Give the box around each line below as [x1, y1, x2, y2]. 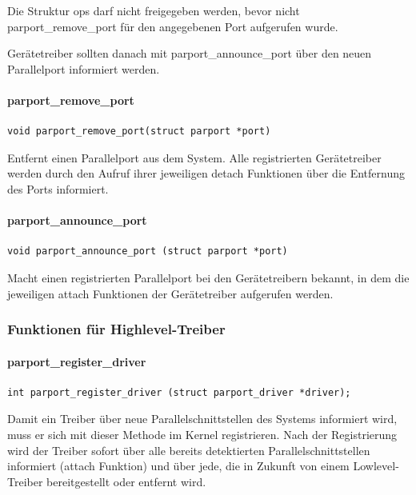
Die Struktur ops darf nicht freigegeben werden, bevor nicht [7, 2, 300, 18]
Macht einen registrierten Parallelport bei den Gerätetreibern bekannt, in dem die [7, 269, 410, 285]
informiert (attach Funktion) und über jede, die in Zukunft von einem [7, 457, 350, 474]
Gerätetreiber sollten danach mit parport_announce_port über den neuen [7, 45, 372, 62]
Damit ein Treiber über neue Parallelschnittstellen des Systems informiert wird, [7, 410, 398, 427]
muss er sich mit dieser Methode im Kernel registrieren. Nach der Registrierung [7, 425, 398, 442]
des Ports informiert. [7, 180, 109, 197]
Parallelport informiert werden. [7, 60, 160, 77]
